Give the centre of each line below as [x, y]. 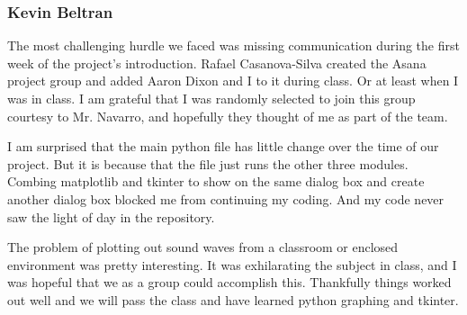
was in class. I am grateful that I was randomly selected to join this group [211, 98]
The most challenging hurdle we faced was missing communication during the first [233, 45]
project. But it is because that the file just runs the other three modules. [208, 163]
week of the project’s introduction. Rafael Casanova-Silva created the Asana [217, 63]
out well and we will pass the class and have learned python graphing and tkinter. [233, 299]
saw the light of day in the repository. [111, 216]
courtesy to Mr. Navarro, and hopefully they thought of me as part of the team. [228, 116]
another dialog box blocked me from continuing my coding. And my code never [226, 198]
